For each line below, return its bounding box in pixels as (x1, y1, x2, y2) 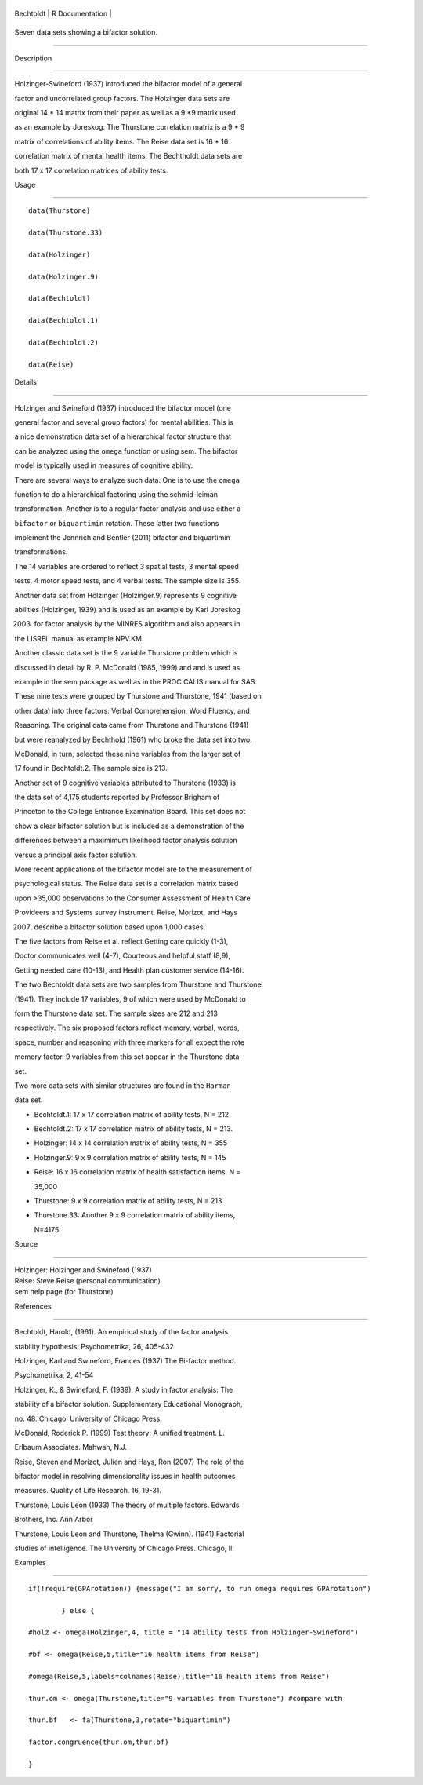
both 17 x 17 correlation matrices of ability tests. (14, 166, 168, 175)
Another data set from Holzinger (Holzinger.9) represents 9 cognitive (14, 590, 237, 600)
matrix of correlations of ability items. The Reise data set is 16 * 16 (14, 137, 229, 146)
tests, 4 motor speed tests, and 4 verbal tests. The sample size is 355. (14, 576, 241, 586)
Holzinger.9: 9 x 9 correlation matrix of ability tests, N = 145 (34, 1152, 226, 1162)
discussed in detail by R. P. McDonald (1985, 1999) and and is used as (14, 663, 240, 672)
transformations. (14, 547, 68, 557)
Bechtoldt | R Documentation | (14, 9, 112, 18)
